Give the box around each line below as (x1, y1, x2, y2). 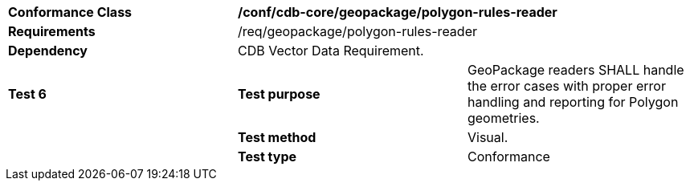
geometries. (467, 110, 540, 126)
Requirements (8, 23, 96, 39)
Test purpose (237, 86, 321, 102)
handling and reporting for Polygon (467, 94, 679, 110)
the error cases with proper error (467, 78, 666, 94)
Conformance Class (8, 4, 133, 20)
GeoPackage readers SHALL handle (467, 62, 684, 78)
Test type (237, 148, 297, 165)
